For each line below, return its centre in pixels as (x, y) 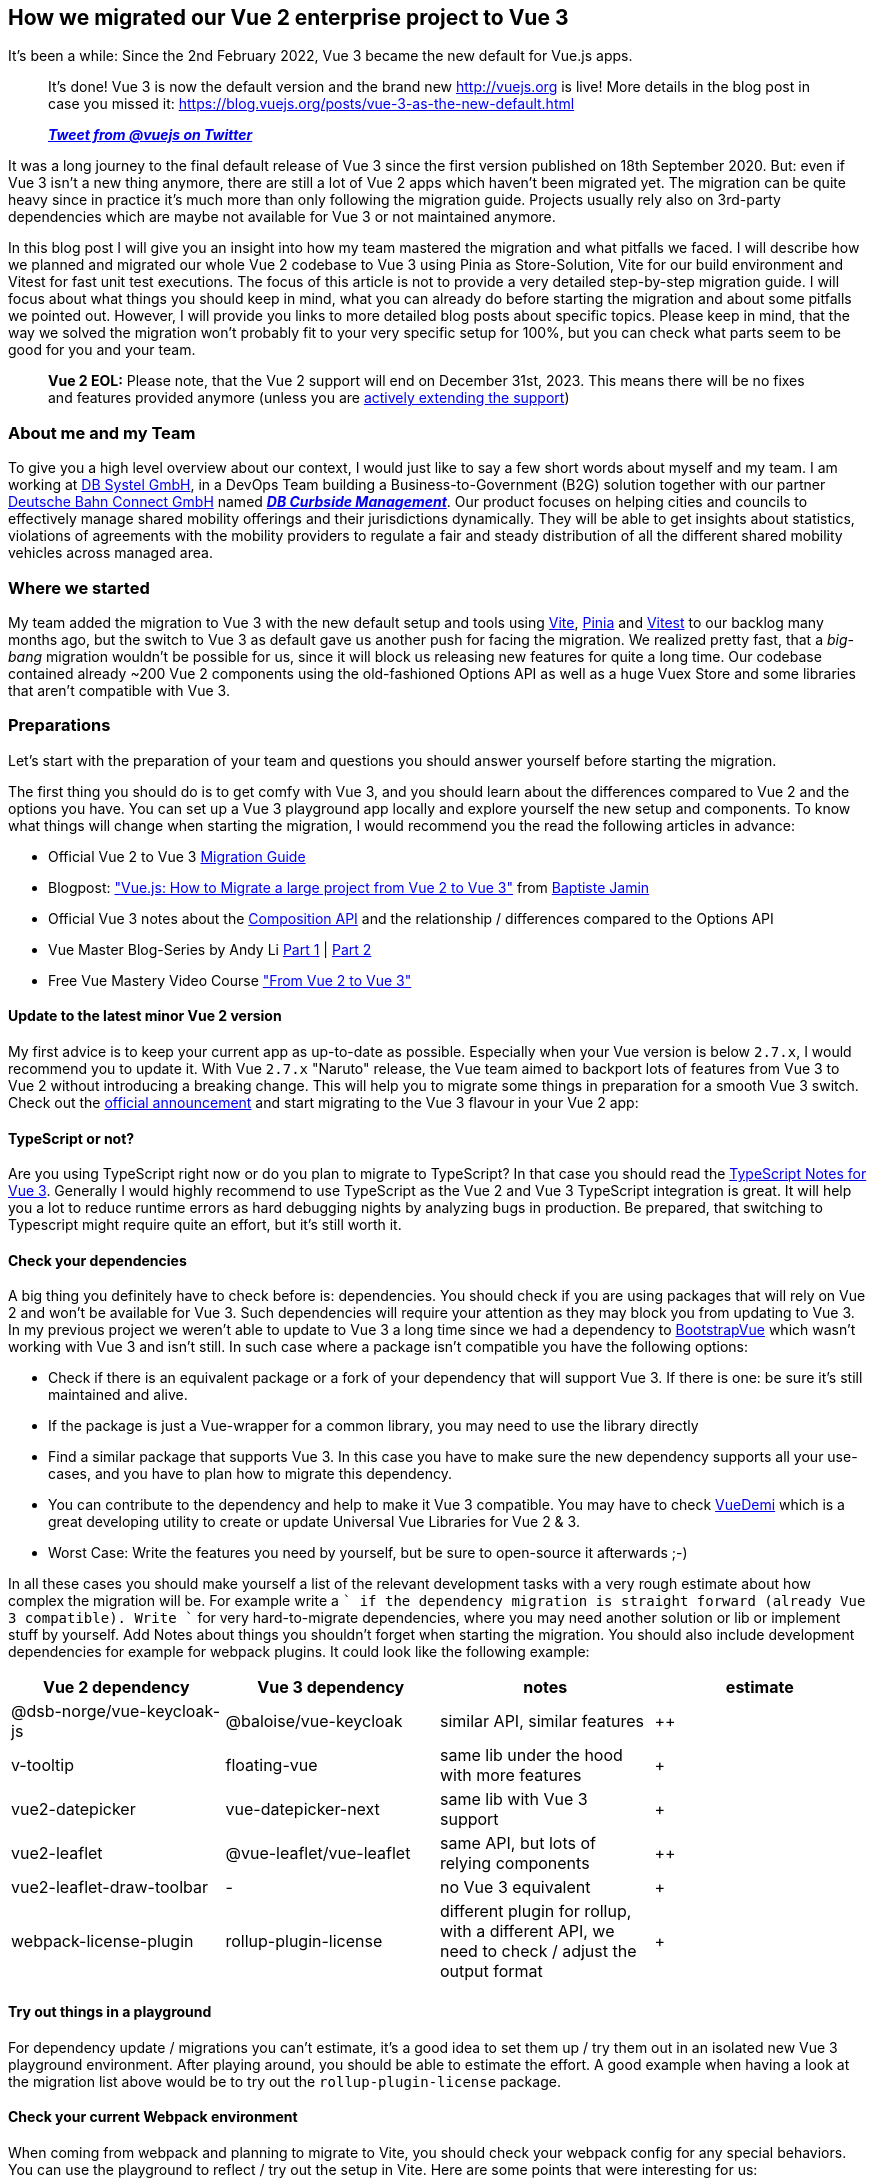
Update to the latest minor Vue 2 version (145, 1016)
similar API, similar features (542, 1721)
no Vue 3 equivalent (515, 1887)
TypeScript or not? (71, 1138)
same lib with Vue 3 (514, 1799)
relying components (515, 1863)
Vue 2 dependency (116, 1687)
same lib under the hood (531, 1755)
